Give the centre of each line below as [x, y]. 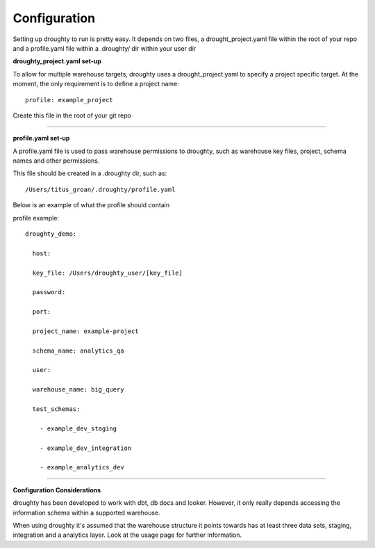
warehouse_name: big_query [78, 390]
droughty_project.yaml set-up [57, 61]
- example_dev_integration [85, 448]
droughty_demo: [51, 234]
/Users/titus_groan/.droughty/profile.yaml [100, 189]
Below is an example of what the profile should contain [91, 205]
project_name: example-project [85, 331]
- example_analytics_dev [82, 467]
